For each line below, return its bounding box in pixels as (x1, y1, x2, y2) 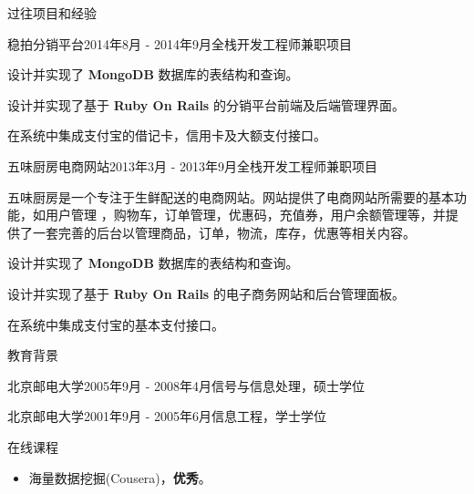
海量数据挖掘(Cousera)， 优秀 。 (28, 468, 211, 487)
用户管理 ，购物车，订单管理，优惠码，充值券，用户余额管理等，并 (45, 205, 446, 224)
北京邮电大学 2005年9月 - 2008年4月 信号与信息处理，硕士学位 (7, 376, 365, 395)
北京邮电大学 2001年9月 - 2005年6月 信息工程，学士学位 (7, 407, 326, 426)
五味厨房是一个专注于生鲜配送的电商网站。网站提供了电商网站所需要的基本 (7, 187, 454, 206)
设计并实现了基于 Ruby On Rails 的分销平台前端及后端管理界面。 (7, 95, 405, 114)
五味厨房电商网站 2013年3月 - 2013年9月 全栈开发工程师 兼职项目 (7, 156, 377, 175)
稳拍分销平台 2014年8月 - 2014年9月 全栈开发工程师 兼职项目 (7, 34, 352, 53)
